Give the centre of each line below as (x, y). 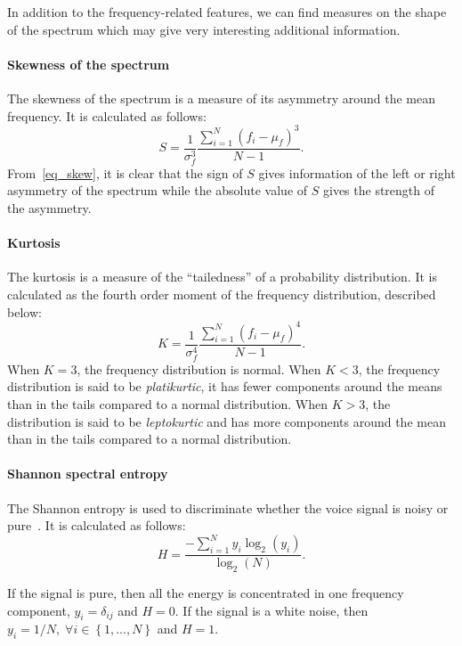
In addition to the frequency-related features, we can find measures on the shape (227, 12)
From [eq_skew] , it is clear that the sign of (125, 172)
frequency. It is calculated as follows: (107, 115)
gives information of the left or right (357, 172)
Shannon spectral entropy (88, 474)
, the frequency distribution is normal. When (199, 368)
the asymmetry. (49, 207)
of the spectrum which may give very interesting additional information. (204, 29)
